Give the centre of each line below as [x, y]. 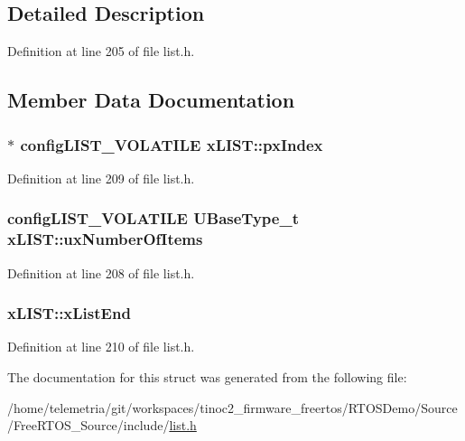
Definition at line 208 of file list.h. [101, 272]
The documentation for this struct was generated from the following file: [207, 376]
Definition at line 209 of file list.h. [101, 178]
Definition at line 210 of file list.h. [101, 347]
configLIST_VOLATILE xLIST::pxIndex [172, 144]
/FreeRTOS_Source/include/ [88, 425]
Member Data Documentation [151, 100]
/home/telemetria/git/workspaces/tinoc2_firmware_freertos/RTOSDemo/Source [232, 407]
